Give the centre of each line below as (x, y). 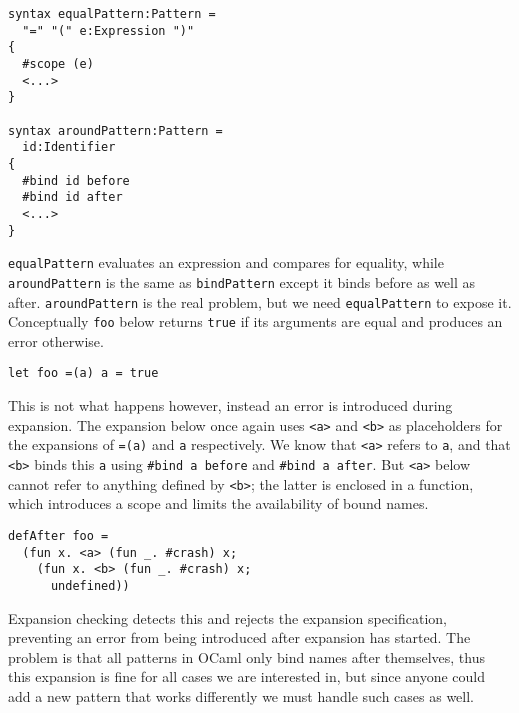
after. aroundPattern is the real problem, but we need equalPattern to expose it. (260, 301)
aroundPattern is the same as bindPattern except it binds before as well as (242, 281)
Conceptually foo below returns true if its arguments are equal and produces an (255, 321)
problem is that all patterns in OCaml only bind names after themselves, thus (246, 656)
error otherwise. (56, 340)
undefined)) (90, 585)
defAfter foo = (58, 535)
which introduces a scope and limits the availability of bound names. (218, 503)
